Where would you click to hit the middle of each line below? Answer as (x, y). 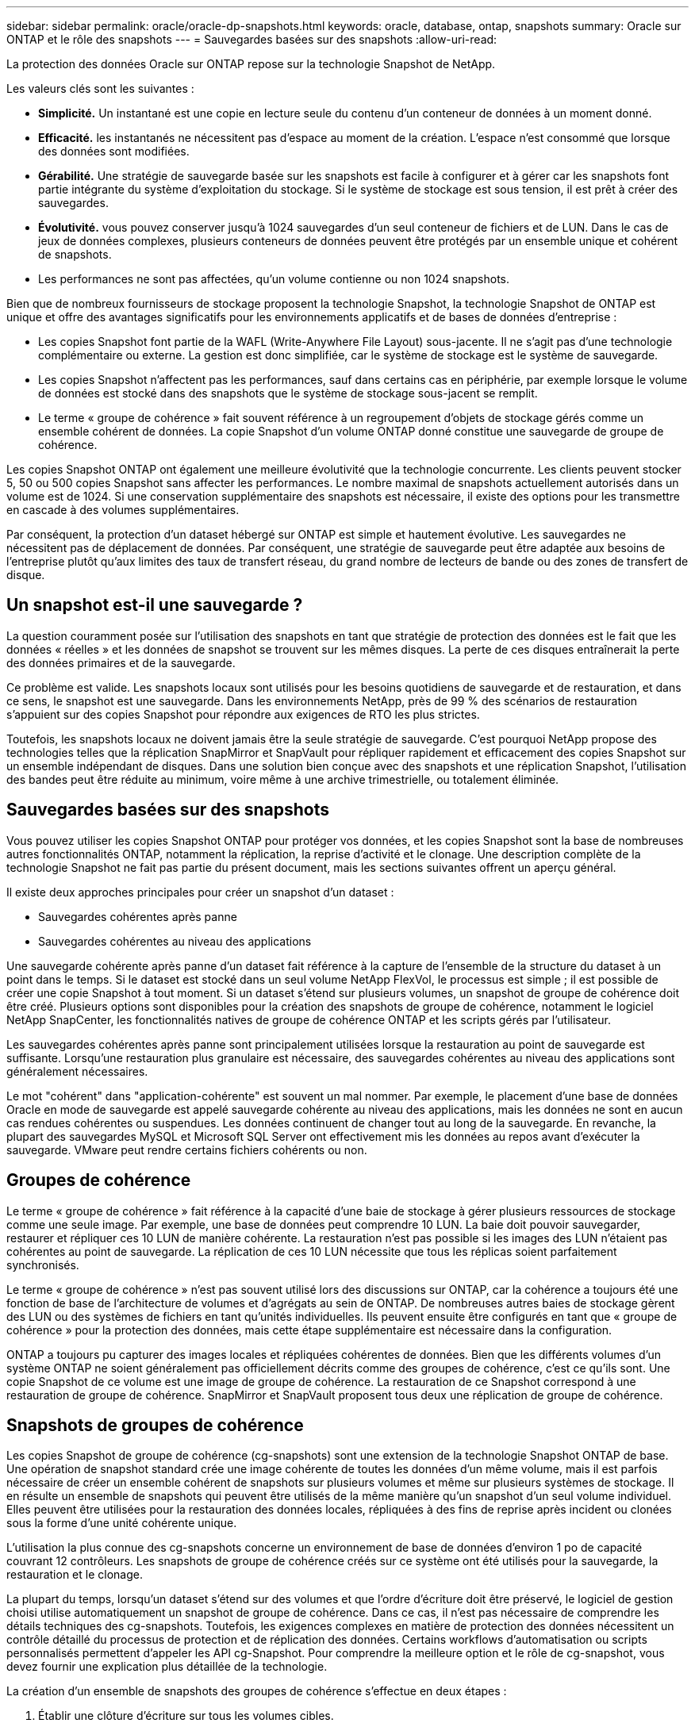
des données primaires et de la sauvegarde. (121, 662)
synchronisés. (43, 1265)
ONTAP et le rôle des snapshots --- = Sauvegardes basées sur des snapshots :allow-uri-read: (252, 39)
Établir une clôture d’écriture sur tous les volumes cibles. (186, 1716)
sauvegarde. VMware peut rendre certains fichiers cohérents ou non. (187, 1149)
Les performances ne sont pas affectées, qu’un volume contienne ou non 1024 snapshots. (274, 279)
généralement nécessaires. (77, 1071)
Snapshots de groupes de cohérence (155, 1425)
